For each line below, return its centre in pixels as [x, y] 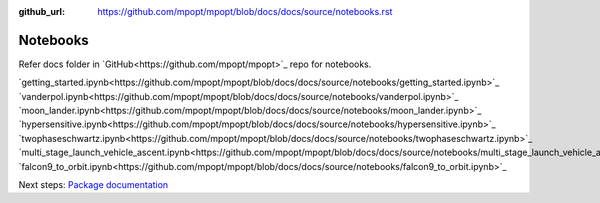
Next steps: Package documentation [93, 185]
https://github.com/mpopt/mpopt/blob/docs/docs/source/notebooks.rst [245, 11]
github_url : [41, 11]
